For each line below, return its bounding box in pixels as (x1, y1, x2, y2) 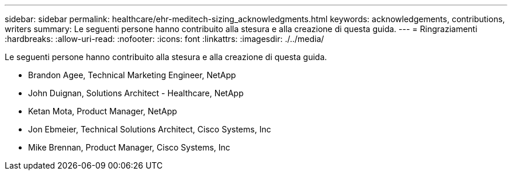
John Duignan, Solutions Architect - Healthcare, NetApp (28, 88, 244, 98)
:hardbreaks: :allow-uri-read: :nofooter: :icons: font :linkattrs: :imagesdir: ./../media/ (5, 34, 324, 44)
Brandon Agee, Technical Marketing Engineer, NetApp (28, 70, 236, 80)
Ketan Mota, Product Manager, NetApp (28, 106, 177, 116)
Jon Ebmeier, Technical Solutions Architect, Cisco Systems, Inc (28, 124, 271, 134)
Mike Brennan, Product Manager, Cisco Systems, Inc (28, 142, 230, 152)
